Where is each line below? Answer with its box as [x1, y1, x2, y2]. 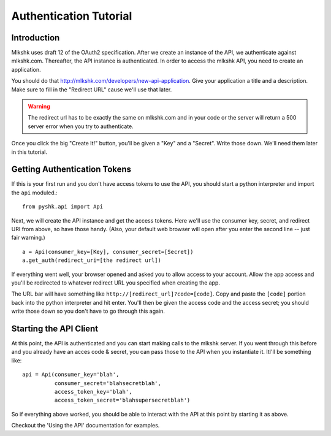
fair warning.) [11, 234, 45, 242]
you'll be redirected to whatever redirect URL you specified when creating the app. [11, 279, 221, 286]
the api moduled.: [11, 189, 58, 196]
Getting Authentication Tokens [11, 164, 132, 175]
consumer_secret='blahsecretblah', [54, 380, 162, 386]
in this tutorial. [11, 148, 47, 156]
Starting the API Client [11, 323, 99, 334]
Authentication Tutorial [11, 9, 132, 23]
